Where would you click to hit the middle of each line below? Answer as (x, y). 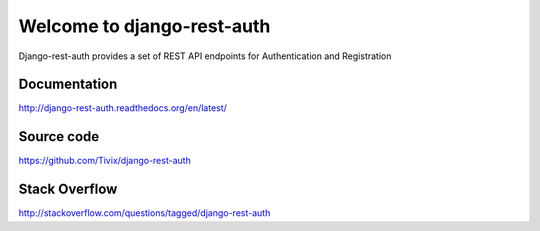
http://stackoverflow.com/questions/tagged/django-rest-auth (144, 213)
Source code (59, 136)
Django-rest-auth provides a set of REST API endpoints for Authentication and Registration (205, 56)
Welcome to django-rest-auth (144, 26)
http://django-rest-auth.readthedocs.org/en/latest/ (122, 108)
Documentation (68, 84)
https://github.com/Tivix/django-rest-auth (105, 161)
